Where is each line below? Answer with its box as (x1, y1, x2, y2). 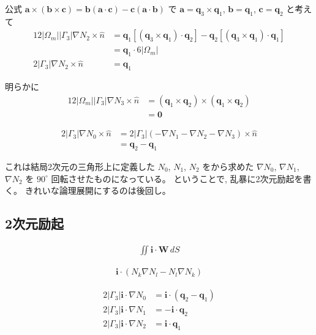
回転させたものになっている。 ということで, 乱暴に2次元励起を (51, 172, 303, 185)
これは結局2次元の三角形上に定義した (5, 160, 155, 173)
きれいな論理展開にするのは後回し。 (24, 184, 171, 197)
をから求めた (202, 160, 254, 173)
